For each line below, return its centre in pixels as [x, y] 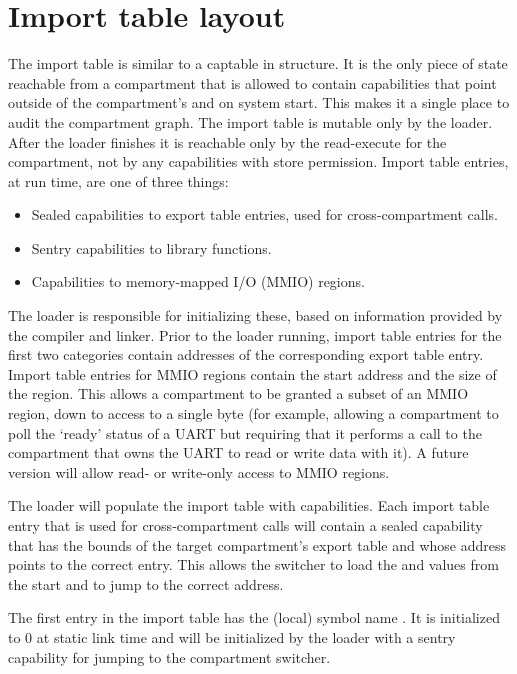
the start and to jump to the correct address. [146, 583]
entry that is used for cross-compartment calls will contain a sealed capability [245, 525]
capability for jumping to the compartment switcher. [169, 656]
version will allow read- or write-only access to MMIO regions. [199, 471]
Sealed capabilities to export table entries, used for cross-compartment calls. [264, 214]
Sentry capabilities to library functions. [151, 247]
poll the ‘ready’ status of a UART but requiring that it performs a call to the [245, 432]
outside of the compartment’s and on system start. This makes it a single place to [259, 102]
